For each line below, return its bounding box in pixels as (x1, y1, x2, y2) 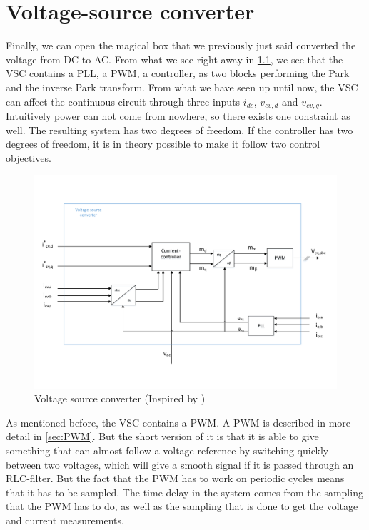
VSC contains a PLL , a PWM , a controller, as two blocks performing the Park (6, 66, 350, 81)
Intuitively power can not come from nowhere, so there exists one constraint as (6, 108, 350, 123)
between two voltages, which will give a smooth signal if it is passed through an (6, 457, 354, 472)
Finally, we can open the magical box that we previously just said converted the (6, 38, 356, 53)
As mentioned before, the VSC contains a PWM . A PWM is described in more (6, 414, 351, 429)
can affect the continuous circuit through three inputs (6, 93, 241, 108)
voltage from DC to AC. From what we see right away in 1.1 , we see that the (6, 51, 343, 66)
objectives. (6, 150, 51, 165)
